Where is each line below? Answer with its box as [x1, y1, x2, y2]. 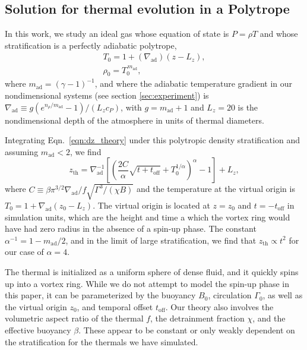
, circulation [208, 289, 252, 301]
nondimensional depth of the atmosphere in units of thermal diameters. [5, 113, 264, 126]
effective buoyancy [5, 323, 71, 336]
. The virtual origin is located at [93, 198, 210, 211]
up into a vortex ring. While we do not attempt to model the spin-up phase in [5, 277, 289, 289]
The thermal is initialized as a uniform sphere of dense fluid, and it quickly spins [5, 265, 299, 278]
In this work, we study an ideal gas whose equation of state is [5, 27, 229, 40]
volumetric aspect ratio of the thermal [5, 312, 144, 324]
